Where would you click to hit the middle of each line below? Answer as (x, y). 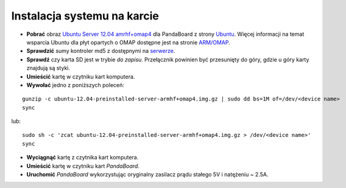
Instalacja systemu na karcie (85, 16)
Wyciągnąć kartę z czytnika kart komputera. (83, 158)
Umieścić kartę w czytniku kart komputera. (81, 77)
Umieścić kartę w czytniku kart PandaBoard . (83, 166)
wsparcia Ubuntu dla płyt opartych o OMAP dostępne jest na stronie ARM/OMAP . (129, 42)
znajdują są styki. (48, 68)
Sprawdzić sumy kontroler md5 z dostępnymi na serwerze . (101, 51)
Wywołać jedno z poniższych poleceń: (76, 85)
